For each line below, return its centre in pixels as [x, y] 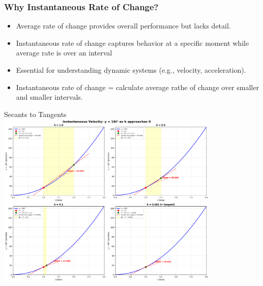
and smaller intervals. [49, 97]
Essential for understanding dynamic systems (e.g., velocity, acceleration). [131, 70]
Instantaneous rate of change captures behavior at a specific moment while [133, 42]
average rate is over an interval [64, 53]
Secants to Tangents [35, 114]
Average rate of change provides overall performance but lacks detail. [123, 26]
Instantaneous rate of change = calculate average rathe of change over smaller [137, 87]
